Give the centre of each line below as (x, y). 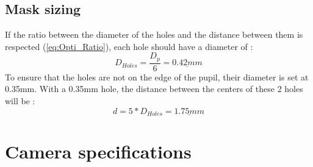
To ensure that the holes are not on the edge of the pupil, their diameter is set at (157, 76)
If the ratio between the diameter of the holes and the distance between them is (154, 34)
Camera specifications (98, 151)
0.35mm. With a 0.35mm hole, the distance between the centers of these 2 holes (154, 89)
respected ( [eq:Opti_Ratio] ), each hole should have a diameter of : (129, 46)
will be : (20, 101)
